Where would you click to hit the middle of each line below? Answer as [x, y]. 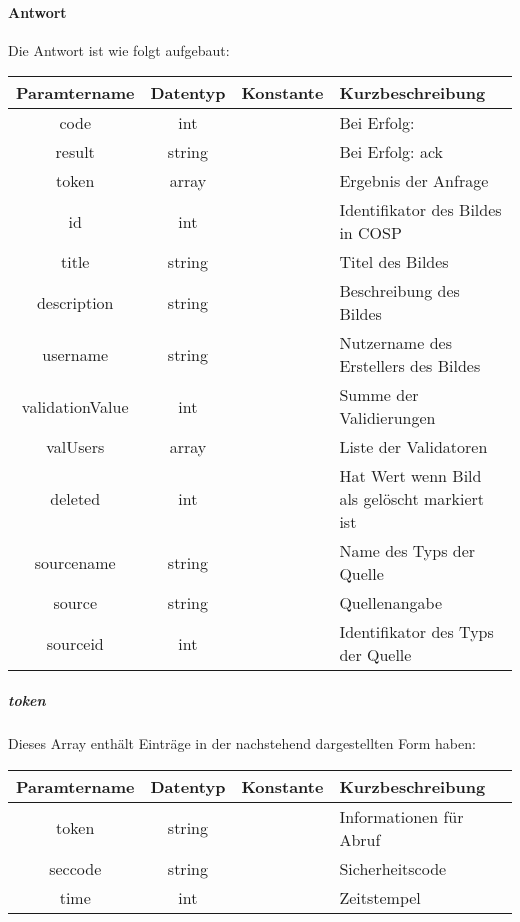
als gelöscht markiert [412, 499]
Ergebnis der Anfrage [414, 181]
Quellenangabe [391, 603]
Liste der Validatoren [413, 447]
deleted [75, 499]
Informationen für [401, 816]
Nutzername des [395, 343]
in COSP [370, 233]
